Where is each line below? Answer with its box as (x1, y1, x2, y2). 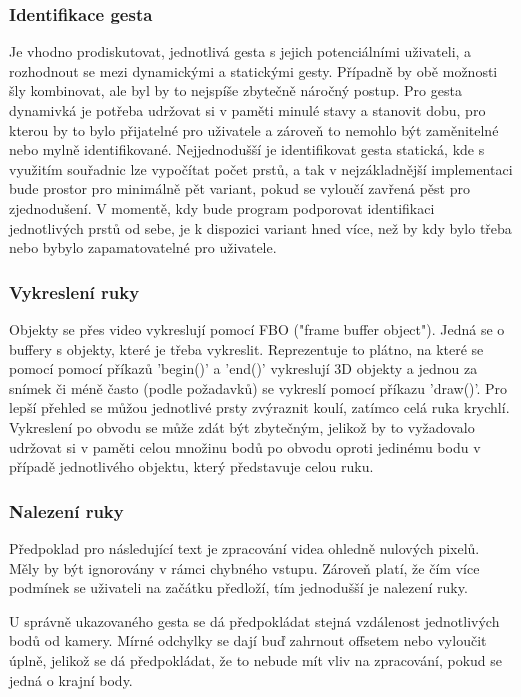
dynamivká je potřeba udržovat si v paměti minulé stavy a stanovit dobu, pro (9, 100, 486, 120)
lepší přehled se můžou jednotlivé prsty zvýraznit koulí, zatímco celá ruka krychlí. (9, 397, 510, 418)
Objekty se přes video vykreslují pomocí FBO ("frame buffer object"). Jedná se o (9, 318, 505, 339)
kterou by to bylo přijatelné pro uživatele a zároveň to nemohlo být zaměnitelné (9, 119, 499, 140)
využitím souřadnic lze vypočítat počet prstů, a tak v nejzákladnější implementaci (9, 158, 513, 179)
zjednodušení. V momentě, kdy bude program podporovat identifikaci (9, 197, 435, 218)
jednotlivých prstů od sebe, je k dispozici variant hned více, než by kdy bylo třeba (9, 217, 512, 238)
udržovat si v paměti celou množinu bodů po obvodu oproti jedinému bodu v (9, 436, 481, 457)
